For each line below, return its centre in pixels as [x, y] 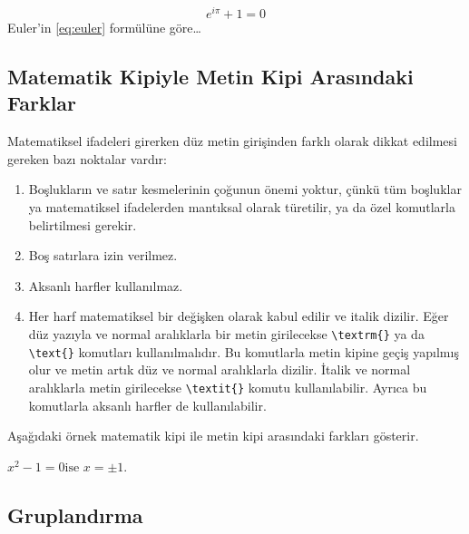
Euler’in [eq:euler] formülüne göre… [104, 28]
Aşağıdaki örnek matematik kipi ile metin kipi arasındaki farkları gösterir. [213, 436]
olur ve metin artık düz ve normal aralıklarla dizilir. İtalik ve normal [220, 369]
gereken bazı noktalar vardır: [87, 158]
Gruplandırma [75, 515]
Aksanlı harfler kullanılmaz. [106, 285]
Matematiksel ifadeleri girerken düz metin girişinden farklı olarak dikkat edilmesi [232, 141]
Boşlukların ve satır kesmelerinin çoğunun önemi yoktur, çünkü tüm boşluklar [245, 189]
